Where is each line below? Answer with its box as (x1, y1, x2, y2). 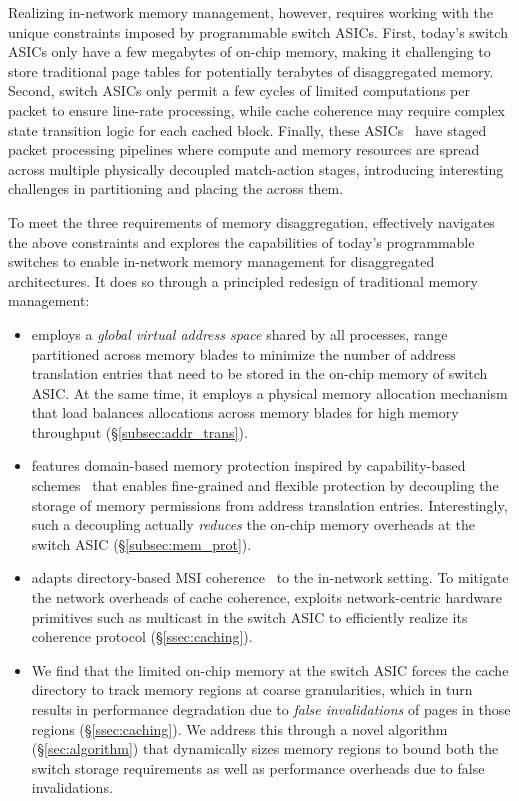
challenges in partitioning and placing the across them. (8, 178, 344, 199)
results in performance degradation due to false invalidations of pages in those (31, 699, 511, 719)
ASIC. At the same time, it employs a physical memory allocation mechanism (31, 382, 508, 403)
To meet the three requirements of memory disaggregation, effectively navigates (8, 211, 495, 232)
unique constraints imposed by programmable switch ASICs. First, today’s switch (8, 21, 508, 42)
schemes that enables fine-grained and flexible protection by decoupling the (31, 475, 499, 496)
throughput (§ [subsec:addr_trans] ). (31, 421, 248, 442)
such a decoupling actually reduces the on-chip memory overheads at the (31, 514, 475, 535)
